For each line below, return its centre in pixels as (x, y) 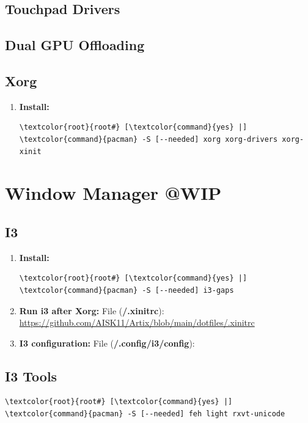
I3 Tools (31, 376)
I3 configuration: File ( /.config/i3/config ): (107, 343)
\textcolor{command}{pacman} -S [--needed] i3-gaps (127, 290)
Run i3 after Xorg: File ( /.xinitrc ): (92, 310)
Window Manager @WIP (113, 193)
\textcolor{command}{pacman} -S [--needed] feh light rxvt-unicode (145, 414)
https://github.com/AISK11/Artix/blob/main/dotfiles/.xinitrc (137, 322)
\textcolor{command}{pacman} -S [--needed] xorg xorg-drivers (148, 139)
